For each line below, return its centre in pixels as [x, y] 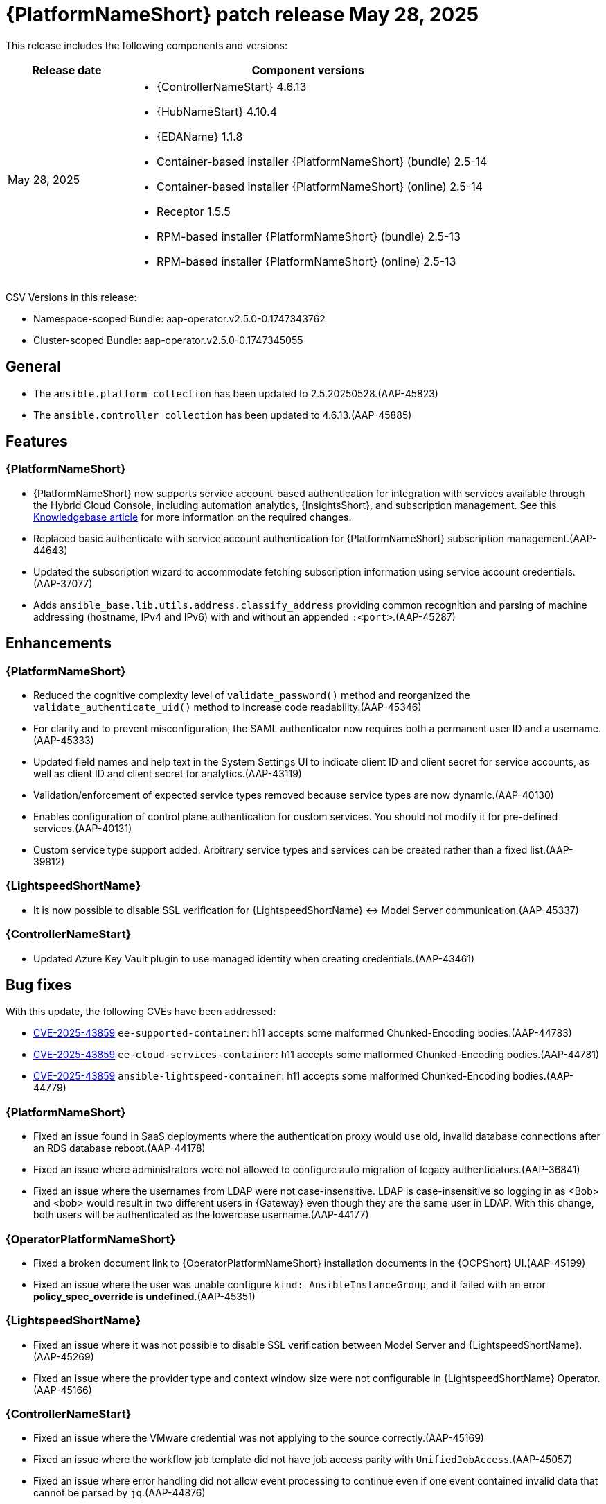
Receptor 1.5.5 [194, 211]
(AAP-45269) [64, 1356]
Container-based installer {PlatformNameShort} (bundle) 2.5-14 [322, 161]
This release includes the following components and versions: [146, 45]
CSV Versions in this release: [71, 297]
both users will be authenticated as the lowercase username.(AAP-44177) [201, 1215]
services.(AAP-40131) [83, 829]
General [34, 367]
